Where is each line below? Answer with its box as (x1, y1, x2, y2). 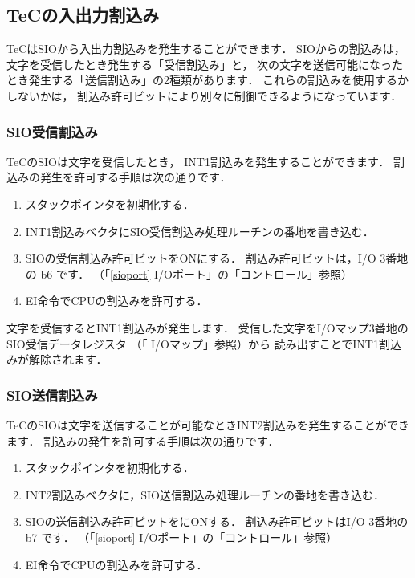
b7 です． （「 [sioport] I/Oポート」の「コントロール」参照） (25, 528, 338, 545)
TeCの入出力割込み (6, 2, 160, 27)
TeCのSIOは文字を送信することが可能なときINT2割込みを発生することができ (6, 416, 409, 433)
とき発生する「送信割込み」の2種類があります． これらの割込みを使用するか (6, 71, 409, 88)
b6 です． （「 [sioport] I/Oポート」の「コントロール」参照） (40, 265, 352, 282)
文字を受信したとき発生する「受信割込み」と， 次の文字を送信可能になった (6, 55, 404, 72)
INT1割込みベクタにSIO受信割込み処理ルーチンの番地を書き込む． (25, 222, 374, 239)
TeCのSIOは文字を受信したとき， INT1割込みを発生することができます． (6, 153, 390, 169)
